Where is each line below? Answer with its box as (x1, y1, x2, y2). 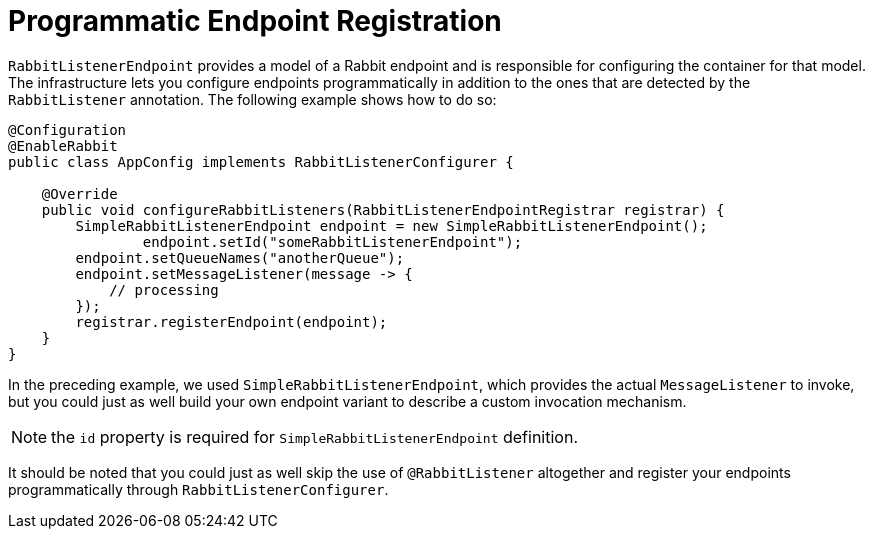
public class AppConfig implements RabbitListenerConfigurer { (8, 153, 514, 170)
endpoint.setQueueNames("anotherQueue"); (75, 249, 405, 266)
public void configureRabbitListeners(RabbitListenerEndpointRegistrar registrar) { (41, 201, 725, 218)
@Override (41, 185, 118, 202)
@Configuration (8, 121, 127, 138)
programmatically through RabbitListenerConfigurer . (8, 480, 389, 498)
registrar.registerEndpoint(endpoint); (75, 313, 388, 330)
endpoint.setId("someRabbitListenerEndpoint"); (142, 233, 523, 250)
